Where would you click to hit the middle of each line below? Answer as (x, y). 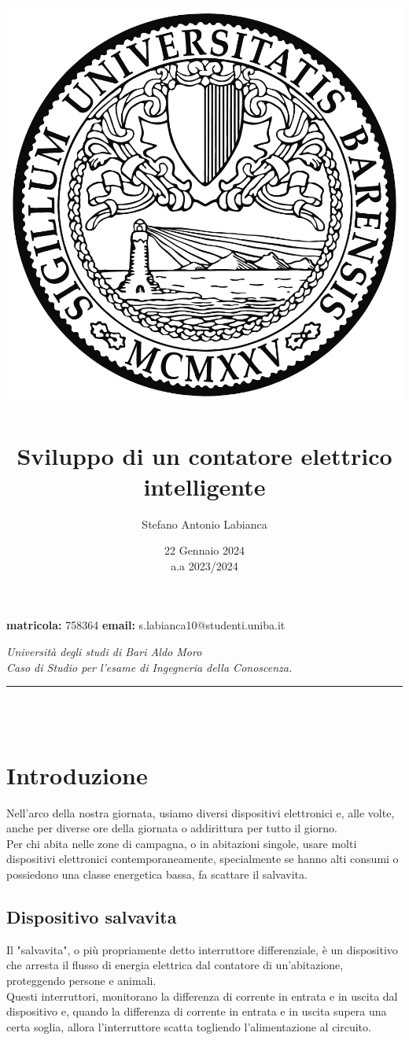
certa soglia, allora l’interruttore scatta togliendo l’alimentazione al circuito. (189, 1026)
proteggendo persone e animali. (81, 980)
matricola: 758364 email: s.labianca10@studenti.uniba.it (146, 625)
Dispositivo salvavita (92, 916)
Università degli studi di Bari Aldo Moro (104, 652)
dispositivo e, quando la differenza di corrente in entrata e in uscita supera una (197, 1011)
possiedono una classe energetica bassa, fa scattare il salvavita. (157, 874)
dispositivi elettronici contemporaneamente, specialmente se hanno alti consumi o (203, 859)
